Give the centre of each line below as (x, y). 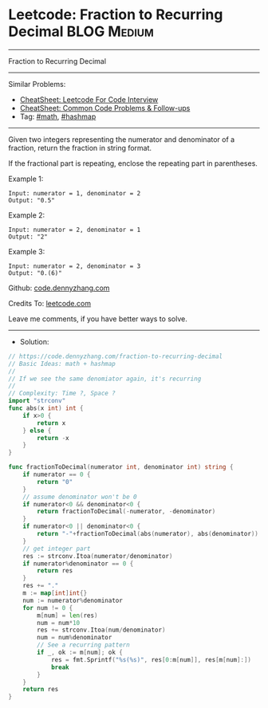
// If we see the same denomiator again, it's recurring (105, 379)
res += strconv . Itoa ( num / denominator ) (101, 630)
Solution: (34, 341)
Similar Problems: (37, 84)
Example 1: (26, 179)
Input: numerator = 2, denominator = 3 (75, 266)
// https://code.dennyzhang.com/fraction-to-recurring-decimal (116, 356)
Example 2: (27, 215)
